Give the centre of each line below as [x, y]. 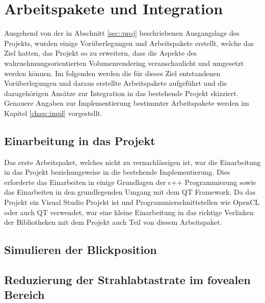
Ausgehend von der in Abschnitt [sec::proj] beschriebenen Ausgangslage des [122, 33]
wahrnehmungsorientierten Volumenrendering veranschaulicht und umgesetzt [124, 63]
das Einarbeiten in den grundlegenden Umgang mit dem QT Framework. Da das [130, 192]
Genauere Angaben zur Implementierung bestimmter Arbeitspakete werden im [127, 103]
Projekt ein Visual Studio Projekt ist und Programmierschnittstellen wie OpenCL [132, 202]
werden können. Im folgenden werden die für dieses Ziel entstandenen [112, 73]
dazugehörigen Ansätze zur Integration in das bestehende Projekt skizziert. [121, 93]
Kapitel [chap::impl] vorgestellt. [53, 113]
